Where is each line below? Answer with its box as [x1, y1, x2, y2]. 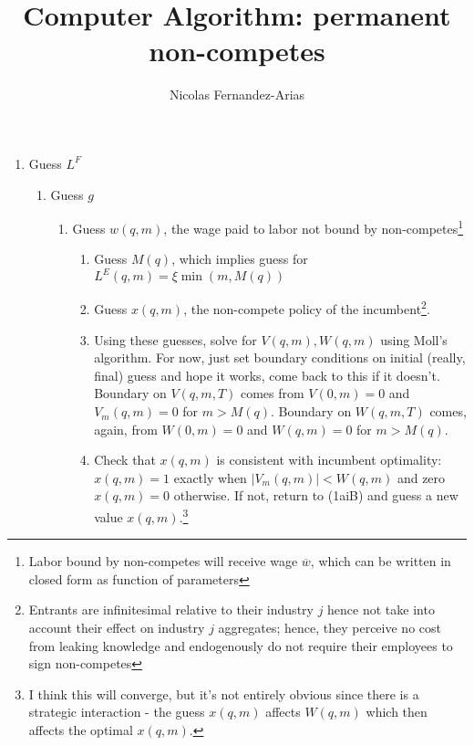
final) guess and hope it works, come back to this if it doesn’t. [94, 365, 440, 384]
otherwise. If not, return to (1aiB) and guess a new [173, 486, 459, 505]
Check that [94, 450, 156, 469]
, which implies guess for [171, 249, 308, 268]
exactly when [173, 468, 247, 487]
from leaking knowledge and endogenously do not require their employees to [28, 636, 453, 655]
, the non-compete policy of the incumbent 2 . [183, 297, 430, 319]
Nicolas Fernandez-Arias [169, 85, 305, 104]
